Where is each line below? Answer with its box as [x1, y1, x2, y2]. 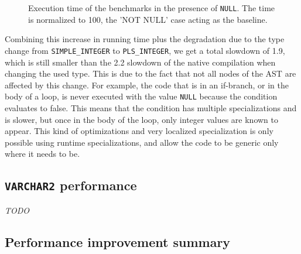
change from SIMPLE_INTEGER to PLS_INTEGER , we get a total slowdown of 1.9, [5, 44, 285, 56]
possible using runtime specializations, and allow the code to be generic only [5, 136, 279, 148]
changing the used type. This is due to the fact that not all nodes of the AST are [5, 67, 296, 80]
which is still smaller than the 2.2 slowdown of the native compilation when [5, 56, 276, 68]
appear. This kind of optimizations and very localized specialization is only [5, 125, 273, 137]
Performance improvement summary [5, 232, 231, 250]
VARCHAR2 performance [5, 176, 137, 194]
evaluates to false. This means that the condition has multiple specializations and [5, 101, 297, 114]
